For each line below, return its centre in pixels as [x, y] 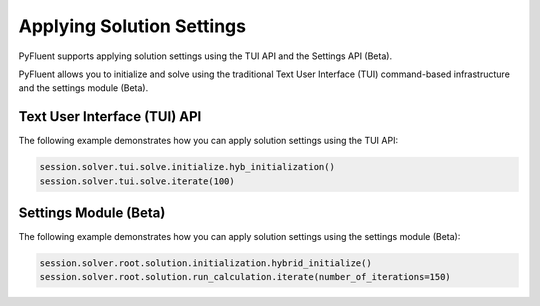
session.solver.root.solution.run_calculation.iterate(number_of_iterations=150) [245, 277]
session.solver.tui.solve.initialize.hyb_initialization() [187, 167]
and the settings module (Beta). [83, 88]
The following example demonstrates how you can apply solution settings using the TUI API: [208, 141]
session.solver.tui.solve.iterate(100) [137, 181]
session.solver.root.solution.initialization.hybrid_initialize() [205, 263]
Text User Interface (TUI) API [110, 116]
